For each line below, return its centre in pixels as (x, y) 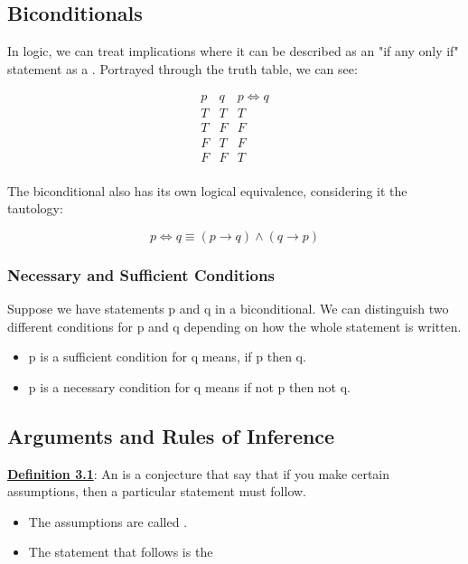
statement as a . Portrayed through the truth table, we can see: (183, 68)
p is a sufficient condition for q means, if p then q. (167, 357)
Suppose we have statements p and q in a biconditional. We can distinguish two (228, 308)
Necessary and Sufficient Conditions (141, 274)
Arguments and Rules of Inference (171, 435)
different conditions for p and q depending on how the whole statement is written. (234, 326)
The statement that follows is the (121, 552)
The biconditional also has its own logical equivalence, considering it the (207, 190)
